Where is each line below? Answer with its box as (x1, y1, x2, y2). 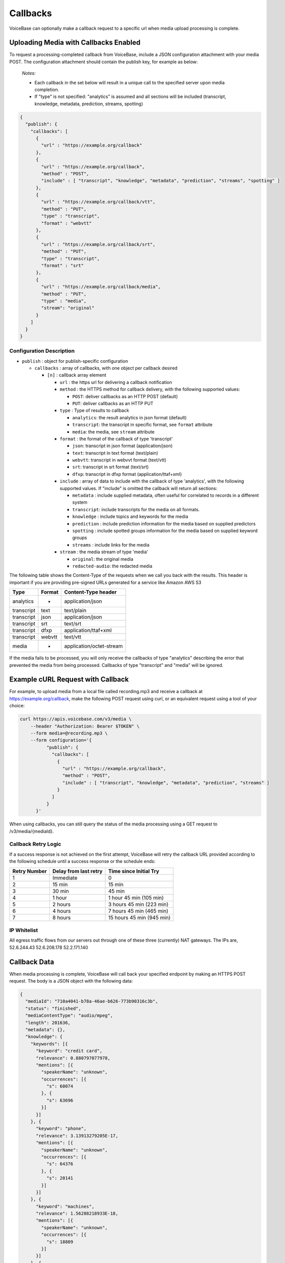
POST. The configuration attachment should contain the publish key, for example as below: (9, 59, 198, 65)
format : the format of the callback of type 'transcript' (59, 435, 173, 442)
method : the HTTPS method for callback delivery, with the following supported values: (59, 386, 240, 393)
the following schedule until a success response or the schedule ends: (9, 858, 156, 864)
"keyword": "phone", (36, 1126, 87, 1132)
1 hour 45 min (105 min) (108, 894, 164, 901)
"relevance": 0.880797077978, (36, 1055, 111, 1061)
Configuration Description (9, 348, 75, 355)
